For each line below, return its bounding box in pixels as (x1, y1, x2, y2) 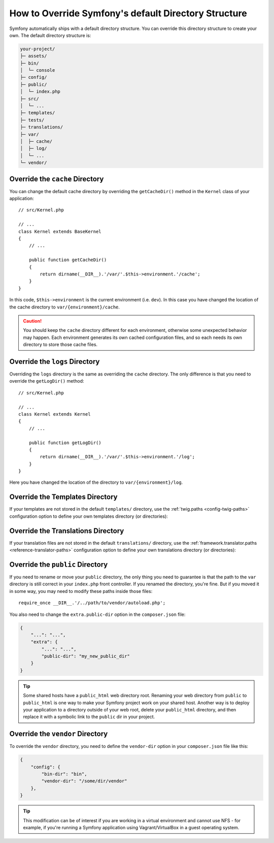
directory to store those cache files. (23, 341, 98, 348)
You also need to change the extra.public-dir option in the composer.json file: (9, 611, 186, 617)
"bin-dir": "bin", (41, 771, 87, 777)
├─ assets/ (20, 53, 47, 59)
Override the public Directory (9, 560, 108, 569)
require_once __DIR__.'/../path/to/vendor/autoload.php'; (18, 600, 166, 606)
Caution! (23, 318, 42, 324)
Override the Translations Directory (9, 526, 124, 535)
